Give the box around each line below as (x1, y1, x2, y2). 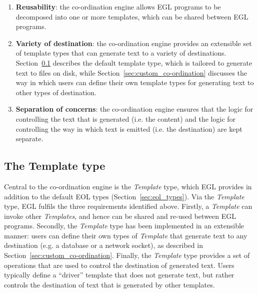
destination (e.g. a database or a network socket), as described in (4, 240, 203, 250)
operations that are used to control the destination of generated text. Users (4, 259, 234, 270)
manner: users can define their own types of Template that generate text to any (4, 230, 247, 240)
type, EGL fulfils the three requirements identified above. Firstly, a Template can (4, 201, 252, 211)
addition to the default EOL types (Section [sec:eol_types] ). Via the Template (4, 191, 244, 201)
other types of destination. (15, 87, 97, 97)
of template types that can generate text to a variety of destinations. (15, 48, 226, 58)
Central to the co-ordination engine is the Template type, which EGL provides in (4, 181, 252, 191)
